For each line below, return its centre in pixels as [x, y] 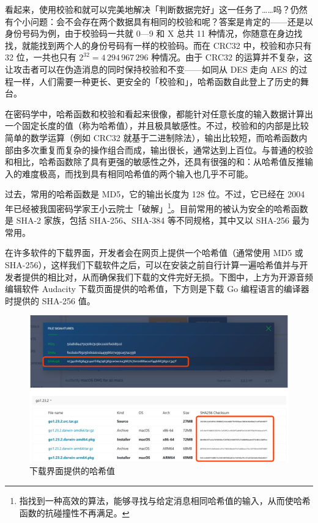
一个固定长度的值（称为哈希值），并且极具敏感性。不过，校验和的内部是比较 [157, 126]
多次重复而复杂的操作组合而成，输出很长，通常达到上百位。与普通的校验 [167, 149]
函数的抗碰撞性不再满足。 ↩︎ [74, 512]
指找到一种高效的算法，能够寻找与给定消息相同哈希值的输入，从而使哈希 [165, 501]
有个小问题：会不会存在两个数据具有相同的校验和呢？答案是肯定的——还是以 [159, 21]
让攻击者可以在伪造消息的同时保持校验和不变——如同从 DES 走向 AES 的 [152, 69]
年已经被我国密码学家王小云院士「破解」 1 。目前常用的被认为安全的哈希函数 [157, 207]
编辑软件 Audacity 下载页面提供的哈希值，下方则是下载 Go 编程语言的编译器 [157, 289]
